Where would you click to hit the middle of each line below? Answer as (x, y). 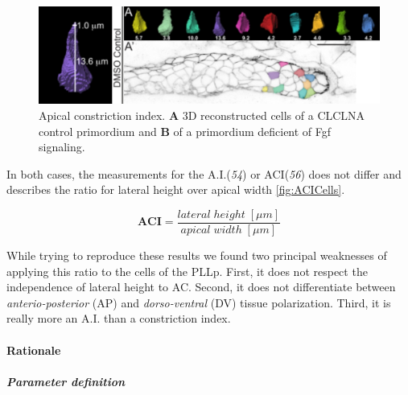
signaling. (62, 147)
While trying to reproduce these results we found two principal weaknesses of (197, 255)
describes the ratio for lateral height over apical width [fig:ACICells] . (176, 189)
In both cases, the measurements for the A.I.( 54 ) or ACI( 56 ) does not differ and (204, 173)
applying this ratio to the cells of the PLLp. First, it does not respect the (187, 271)
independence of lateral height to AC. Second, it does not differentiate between (201, 287)
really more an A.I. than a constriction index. (119, 318)
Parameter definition (66, 381)
